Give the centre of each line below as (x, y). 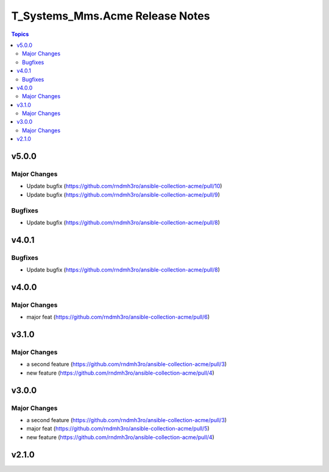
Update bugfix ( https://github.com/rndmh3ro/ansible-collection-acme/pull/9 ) (123, 194)
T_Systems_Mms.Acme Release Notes (111, 16)
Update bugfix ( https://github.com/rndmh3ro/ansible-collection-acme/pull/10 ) (124, 186)
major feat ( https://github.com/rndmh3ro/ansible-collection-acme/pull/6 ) (118, 317)
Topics (20, 34)
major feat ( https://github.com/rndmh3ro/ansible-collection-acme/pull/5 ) (118, 429)
